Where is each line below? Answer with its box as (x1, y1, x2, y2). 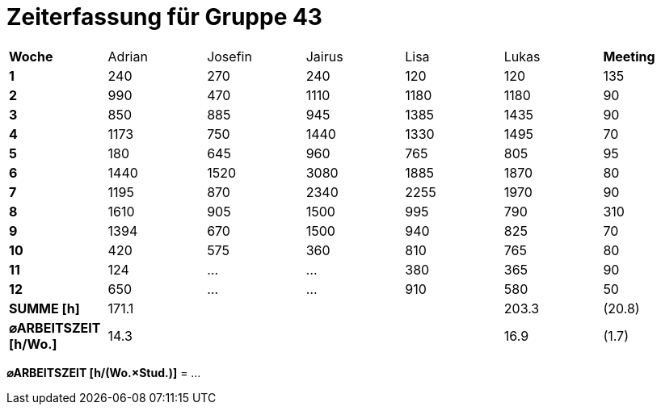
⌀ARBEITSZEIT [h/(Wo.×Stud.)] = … (6, 365, 201, 380)
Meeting (603, 48, 655, 65)
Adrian (107, 48, 148, 65)
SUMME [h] (9, 300, 80, 317)
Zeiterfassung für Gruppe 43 (6, 3, 322, 31)
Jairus (305, 48, 343, 65)
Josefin (207, 48, 252, 65)
